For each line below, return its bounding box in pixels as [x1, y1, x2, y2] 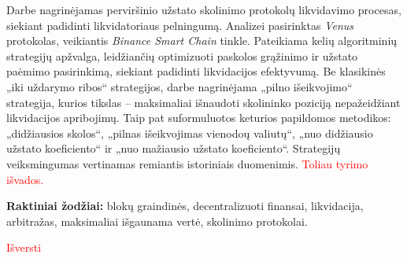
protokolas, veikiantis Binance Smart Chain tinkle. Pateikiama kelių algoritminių [6, 32, 398, 49]
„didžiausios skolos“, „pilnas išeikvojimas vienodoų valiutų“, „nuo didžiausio [6, 124, 373, 141]
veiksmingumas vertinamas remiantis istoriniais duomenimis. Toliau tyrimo [6, 155, 368, 171]
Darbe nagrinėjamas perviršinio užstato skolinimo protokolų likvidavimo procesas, [6, 2, 401, 17]
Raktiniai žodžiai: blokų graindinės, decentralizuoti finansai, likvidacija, [6, 197, 364, 214]
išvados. [6, 171, 44, 187]
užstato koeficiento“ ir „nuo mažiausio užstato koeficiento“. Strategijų [6, 140, 341, 157]
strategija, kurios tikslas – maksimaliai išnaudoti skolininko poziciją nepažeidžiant [6, 94, 401, 110]
